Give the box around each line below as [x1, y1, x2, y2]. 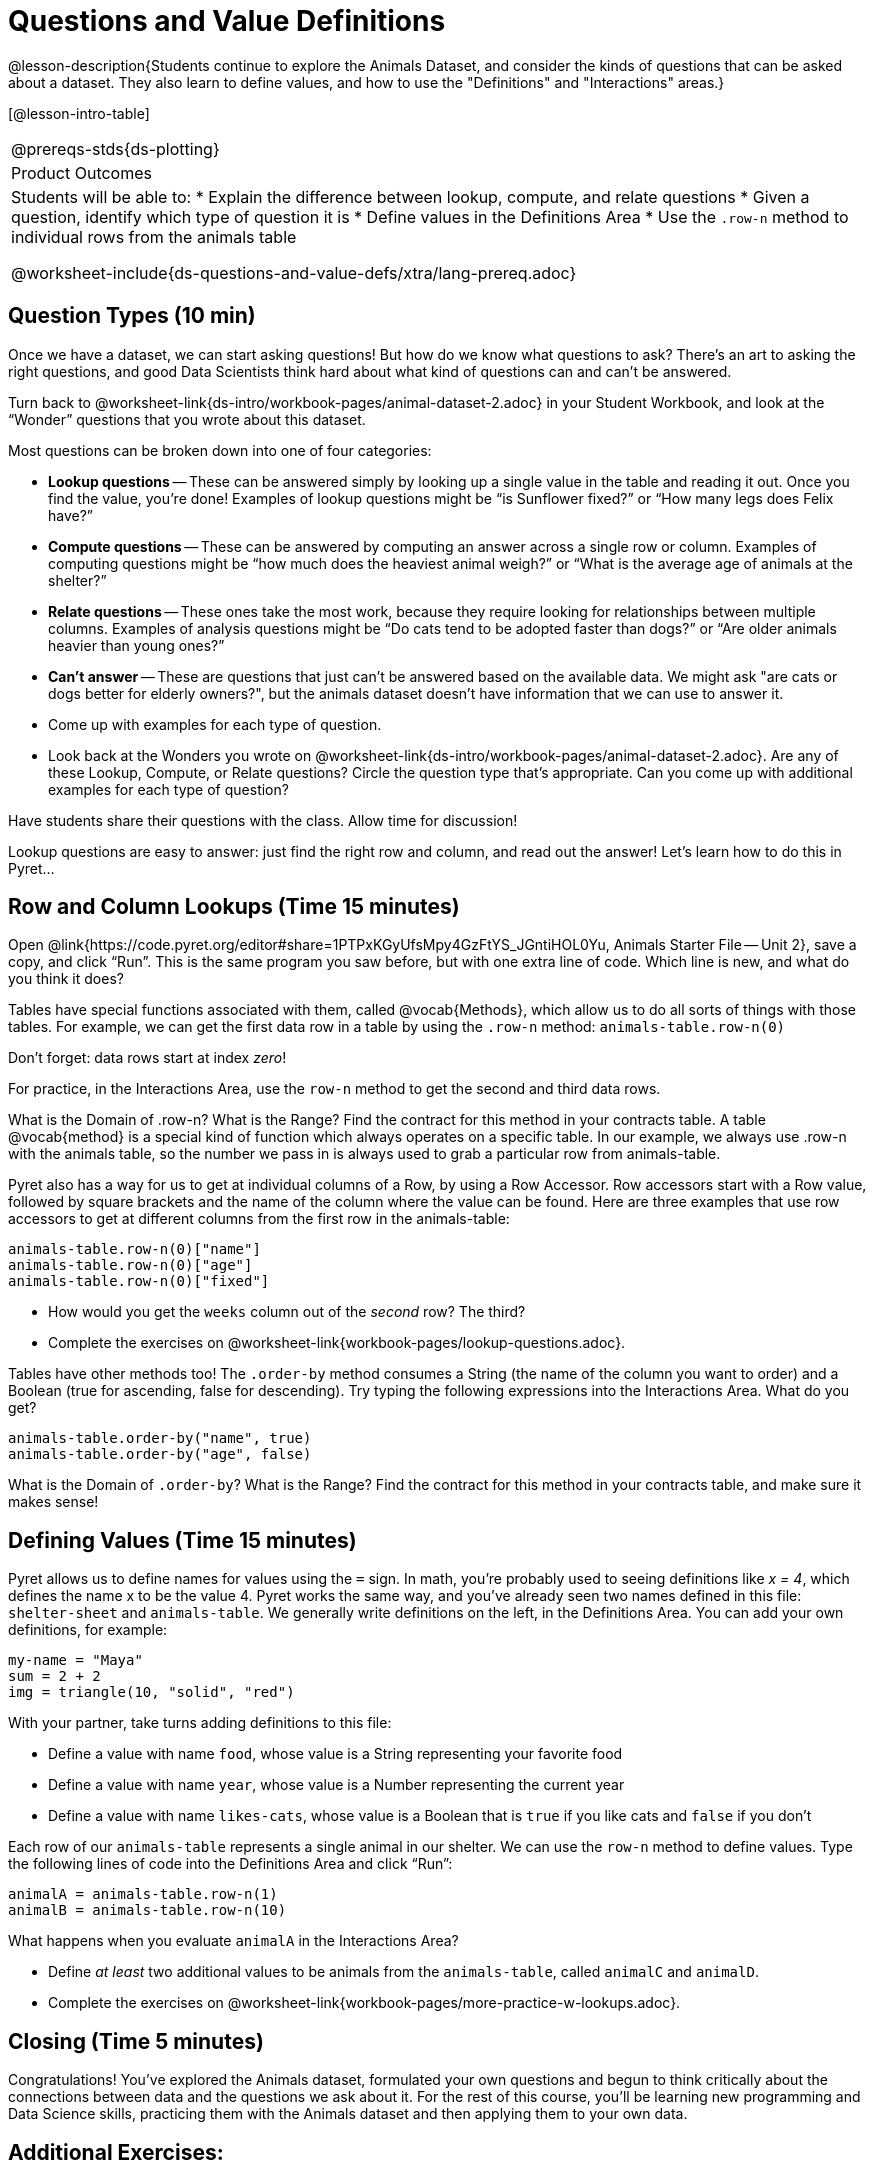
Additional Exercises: [8, 2139, 224, 2165]
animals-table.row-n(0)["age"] [8, 1257, 253, 1274]
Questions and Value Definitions [8, 4, 446, 38]
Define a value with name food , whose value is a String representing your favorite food [48, 1745, 623, 1763]
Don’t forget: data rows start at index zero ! [8, 1049, 287, 1067]
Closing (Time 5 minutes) [8, 2028, 264, 2054]
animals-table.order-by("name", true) [8, 1430, 312, 1447]
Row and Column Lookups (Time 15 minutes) [8, 894, 460, 920]
